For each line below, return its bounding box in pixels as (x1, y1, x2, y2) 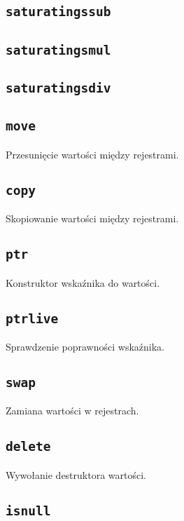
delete (6, 439, 51, 454)
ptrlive (6, 311, 59, 326)
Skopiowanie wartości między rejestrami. (6, 211, 179, 226)
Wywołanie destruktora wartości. (6, 467, 146, 482)
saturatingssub (6, 4, 111, 20)
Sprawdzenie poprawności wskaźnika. (6, 339, 164, 353)
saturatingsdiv (6, 81, 111, 96)
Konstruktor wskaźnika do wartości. (6, 275, 160, 290)
